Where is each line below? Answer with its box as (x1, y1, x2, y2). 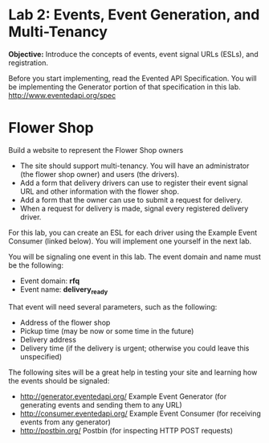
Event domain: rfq (19, 276, 80, 285)
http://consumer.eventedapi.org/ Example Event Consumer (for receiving (19, 408, 261, 418)
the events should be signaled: (8, 375, 110, 385)
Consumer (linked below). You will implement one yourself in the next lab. (8, 236, 252, 246)
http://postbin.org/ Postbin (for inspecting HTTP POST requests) (19, 425, 234, 435)
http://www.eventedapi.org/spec (8, 90, 116, 100)
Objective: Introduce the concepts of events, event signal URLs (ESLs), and (8, 49, 259, 59)
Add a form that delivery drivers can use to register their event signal (19, 178, 248, 187)
